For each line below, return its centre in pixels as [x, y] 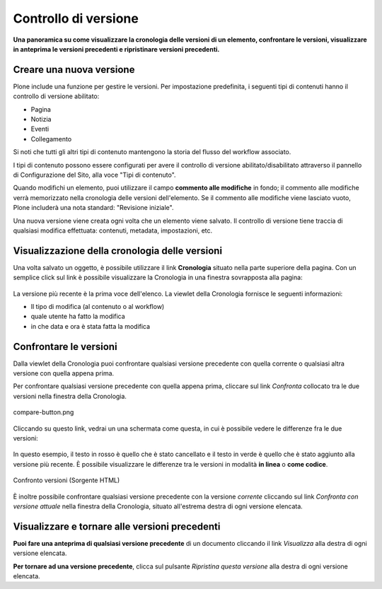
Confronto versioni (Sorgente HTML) [66, 480]
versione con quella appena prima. [64, 373]
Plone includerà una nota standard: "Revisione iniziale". [93, 208]
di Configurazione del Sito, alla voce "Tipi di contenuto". [94, 175]
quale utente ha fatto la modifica [78, 316]
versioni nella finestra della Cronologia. [70, 396]
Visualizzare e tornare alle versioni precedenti [117, 526]
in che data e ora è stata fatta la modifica [91, 326]
